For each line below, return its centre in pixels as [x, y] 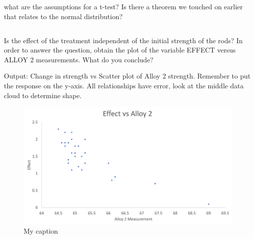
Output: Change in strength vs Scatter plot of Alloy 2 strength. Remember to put [127, 76]
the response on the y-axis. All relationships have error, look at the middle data [124, 85]
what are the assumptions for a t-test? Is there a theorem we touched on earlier [124, 6]
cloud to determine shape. [43, 95]
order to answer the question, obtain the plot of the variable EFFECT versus [120, 50]
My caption [41, 231]
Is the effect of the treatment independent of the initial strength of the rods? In [123, 40]
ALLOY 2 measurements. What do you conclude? [79, 59]
